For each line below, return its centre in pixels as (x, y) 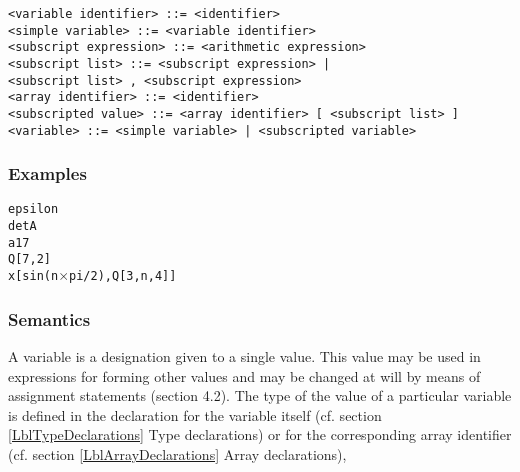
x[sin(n (33, 276)
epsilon (33, 209)
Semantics (49, 318)
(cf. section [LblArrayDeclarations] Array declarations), (177, 453)
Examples (47, 173)
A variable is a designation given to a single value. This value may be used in (244, 355)
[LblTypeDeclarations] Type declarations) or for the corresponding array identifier (260, 434)
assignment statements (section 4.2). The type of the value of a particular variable (260, 395)
